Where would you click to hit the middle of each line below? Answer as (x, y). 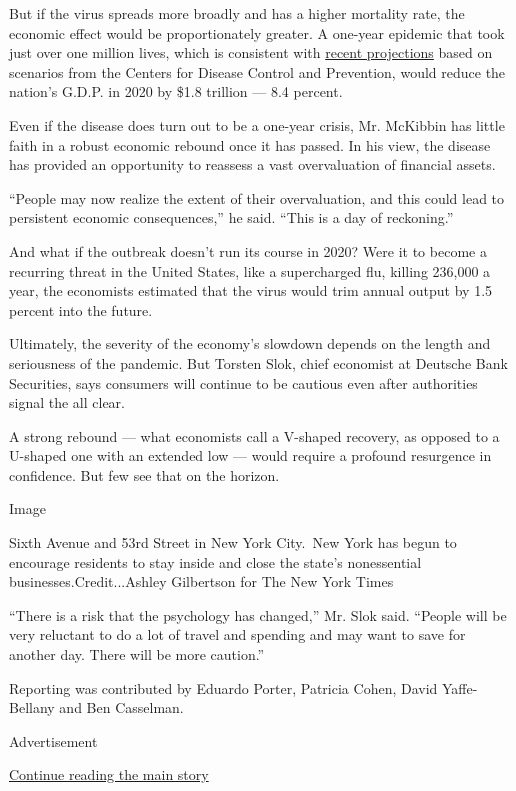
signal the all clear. (67, 402)
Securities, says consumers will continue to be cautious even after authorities (243, 382)
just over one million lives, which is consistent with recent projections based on (251, 52)
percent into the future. (81, 309)
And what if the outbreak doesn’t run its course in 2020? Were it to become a (248, 250)
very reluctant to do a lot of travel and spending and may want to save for (237, 634)
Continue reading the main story (109, 774)
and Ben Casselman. (121, 707)
